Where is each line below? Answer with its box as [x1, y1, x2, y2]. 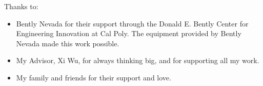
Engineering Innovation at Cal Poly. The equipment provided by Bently [16, 28, 241, 39]
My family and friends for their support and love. [16, 72, 171, 82]
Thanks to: [4, 1, 38, 11]
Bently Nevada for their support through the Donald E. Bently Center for [16, 18, 249, 28]
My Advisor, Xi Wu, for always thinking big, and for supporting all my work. [16, 55, 259, 66]
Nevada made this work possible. [16, 38, 119, 48]
